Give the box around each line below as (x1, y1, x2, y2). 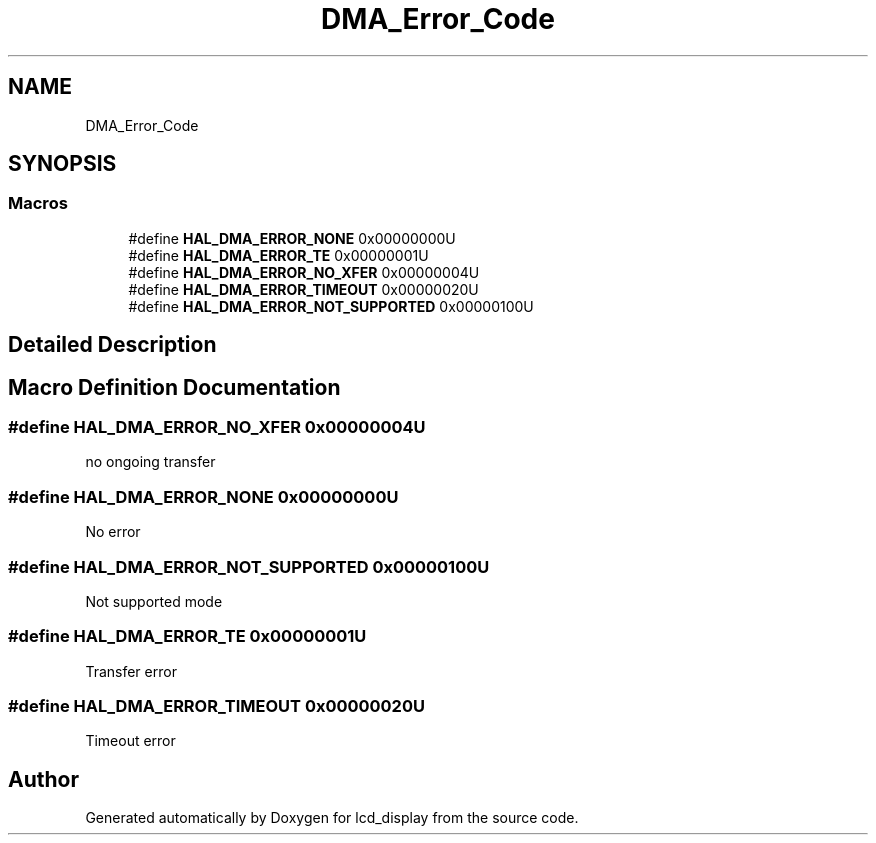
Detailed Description (8, 332, 217, 358)
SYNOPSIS (8, 151, 117, 177)
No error (85, 523, 141, 541)
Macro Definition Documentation (8, 374, 341, 400)
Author (8, 766, 79, 792)
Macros (8, 193, 68, 214)
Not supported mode (85, 592, 223, 610)
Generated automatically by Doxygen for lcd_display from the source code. (85, 809, 579, 827)
